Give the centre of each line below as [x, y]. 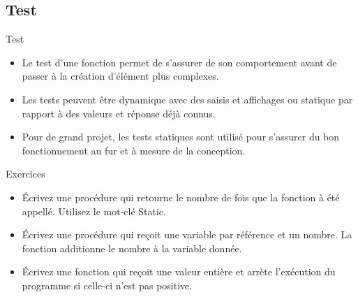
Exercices [25, 174]
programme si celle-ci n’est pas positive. [107, 285]
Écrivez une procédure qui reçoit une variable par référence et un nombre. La [187, 234]
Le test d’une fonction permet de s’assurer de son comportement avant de [179, 62]
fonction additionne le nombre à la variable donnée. [132, 248]
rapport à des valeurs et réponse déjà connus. [119, 113]
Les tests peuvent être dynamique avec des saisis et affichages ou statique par [187, 99]
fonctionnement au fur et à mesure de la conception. [134, 150]
